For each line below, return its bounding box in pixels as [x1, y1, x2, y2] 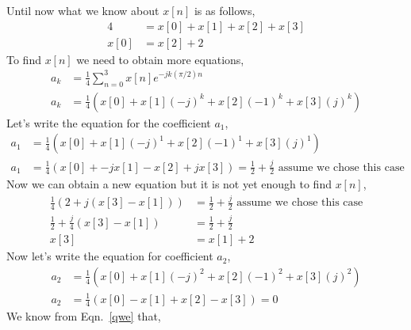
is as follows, [194, 2, 255, 18]
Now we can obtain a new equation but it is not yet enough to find [6, 176, 332, 192]
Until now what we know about [6, 2, 159, 18]
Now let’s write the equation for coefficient [6, 248, 213, 264]
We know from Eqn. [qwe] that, [6, 308, 161, 324]
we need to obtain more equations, [76, 51, 244, 67]
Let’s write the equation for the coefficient [6, 114, 211, 131]
